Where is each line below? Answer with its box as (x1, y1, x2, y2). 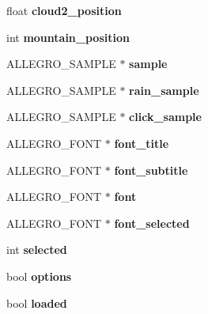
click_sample (129, 108, 202, 125)
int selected (6, 241, 67, 258)
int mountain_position (6, 28, 130, 45)
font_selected (114, 214, 190, 231)
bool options (6, 267, 72, 284)
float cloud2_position (6, 2, 122, 18)
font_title (114, 134, 169, 151)
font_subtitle (114, 161, 188, 178)
